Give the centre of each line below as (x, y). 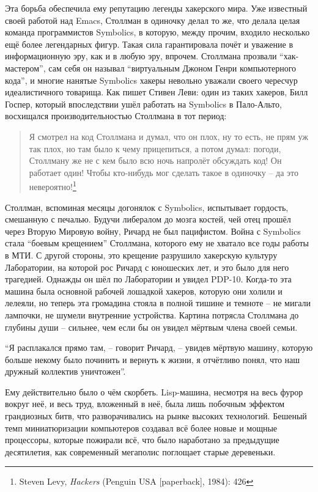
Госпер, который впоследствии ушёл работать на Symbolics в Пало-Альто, (143, 104)
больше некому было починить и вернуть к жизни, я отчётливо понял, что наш (153, 359)
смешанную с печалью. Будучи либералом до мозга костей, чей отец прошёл (148, 219)
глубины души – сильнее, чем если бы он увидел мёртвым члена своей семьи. (151, 327)
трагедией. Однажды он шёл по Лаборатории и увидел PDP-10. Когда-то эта (148, 279)
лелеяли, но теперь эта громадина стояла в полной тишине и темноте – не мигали (158, 303)
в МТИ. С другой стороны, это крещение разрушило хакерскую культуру (141, 255)
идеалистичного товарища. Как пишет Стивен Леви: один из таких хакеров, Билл (157, 92)
